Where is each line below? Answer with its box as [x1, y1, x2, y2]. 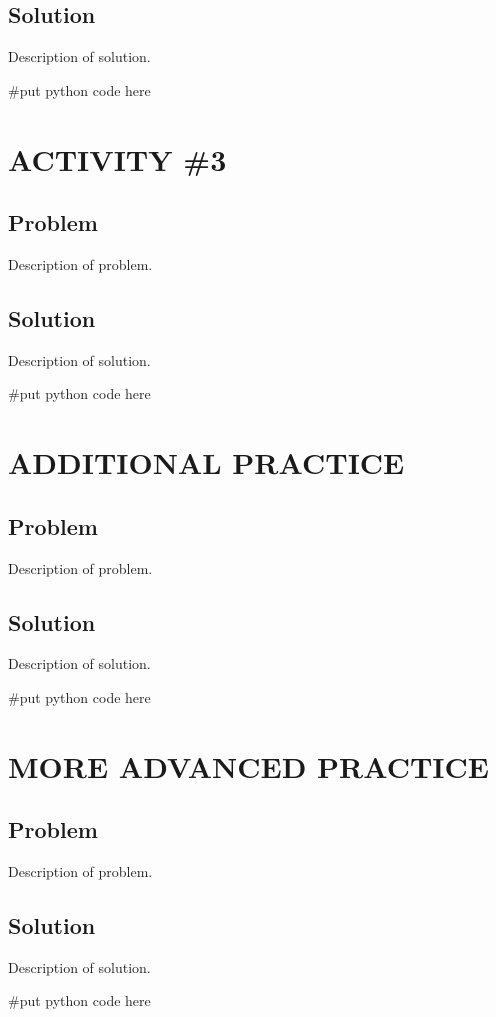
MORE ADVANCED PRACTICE [8, 745, 490, 786]
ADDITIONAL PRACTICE [8, 442, 405, 483]
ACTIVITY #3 [8, 138, 227, 179]
